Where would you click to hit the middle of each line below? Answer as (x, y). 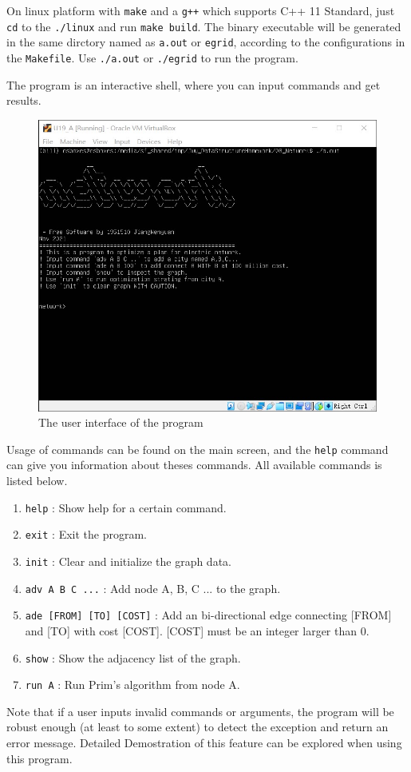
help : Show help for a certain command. (126, 507)
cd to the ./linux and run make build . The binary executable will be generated (204, 26)
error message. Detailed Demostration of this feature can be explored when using (204, 742)
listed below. (37, 481)
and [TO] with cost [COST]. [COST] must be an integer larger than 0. (197, 630)
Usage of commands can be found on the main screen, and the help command (198, 449)
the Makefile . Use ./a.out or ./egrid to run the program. (152, 57)
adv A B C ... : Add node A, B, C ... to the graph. (153, 588)
